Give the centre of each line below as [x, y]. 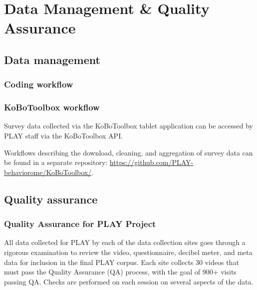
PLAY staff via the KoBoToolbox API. [64, 135]
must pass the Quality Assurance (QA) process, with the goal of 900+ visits [120, 272]
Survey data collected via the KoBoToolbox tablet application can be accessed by [128, 126]
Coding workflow [39, 84]
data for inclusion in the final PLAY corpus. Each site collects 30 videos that [122, 262]
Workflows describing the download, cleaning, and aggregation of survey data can [128, 152]
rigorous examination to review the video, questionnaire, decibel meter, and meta [128, 252]
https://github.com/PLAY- [151, 162]
